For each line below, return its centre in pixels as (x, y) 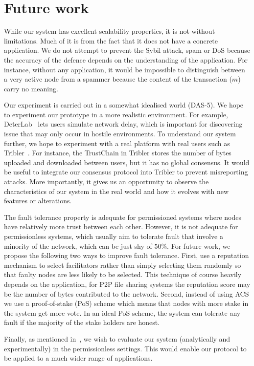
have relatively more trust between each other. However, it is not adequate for (121, 226)
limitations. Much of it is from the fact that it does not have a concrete (111, 40)
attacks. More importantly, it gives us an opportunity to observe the (106, 182)
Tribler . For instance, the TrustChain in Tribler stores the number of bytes (118, 153)
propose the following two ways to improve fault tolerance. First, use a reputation (127, 255)
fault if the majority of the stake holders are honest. (82, 322)
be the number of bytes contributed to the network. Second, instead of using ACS (127, 293)
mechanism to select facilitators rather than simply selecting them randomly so (123, 265)
